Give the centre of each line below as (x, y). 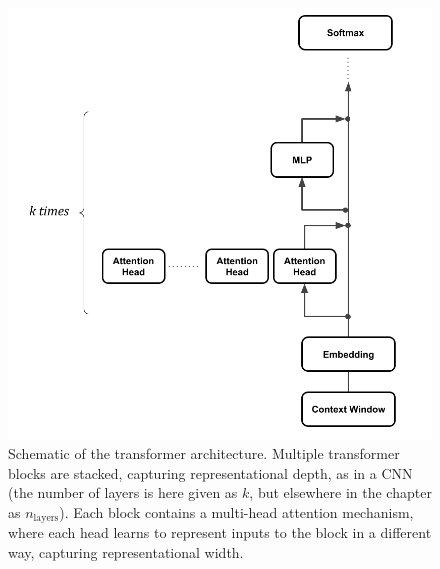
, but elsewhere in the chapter (340, 492)
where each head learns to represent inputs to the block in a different (220, 532)
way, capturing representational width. (126, 551)
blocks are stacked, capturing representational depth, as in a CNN (210, 472)
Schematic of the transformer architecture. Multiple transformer (204, 453)
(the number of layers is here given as (123, 492)
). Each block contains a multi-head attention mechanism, (236, 511)
